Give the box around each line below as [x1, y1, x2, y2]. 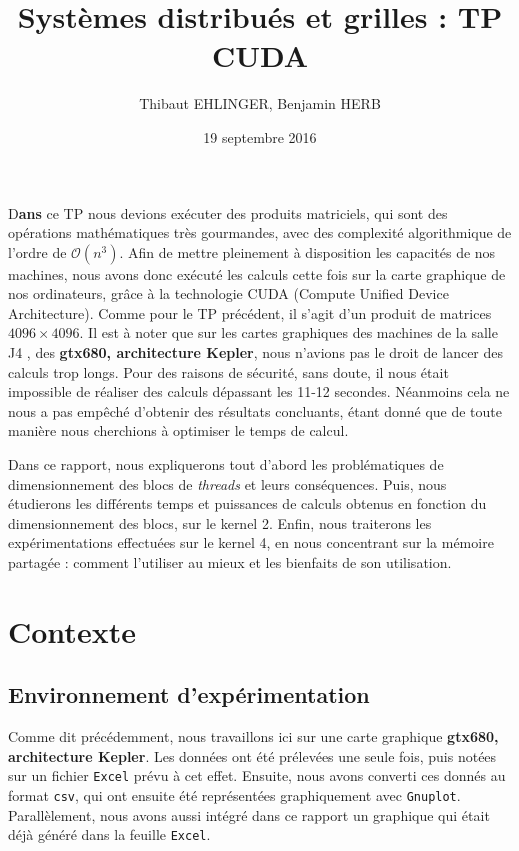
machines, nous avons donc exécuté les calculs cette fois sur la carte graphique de [8, 263, 506, 284]
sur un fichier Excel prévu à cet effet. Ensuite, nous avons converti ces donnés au [8, 765, 506, 786]
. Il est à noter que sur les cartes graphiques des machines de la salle [79, 322, 498, 343]
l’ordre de [8, 241, 67, 262]
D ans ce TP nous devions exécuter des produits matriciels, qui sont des [8, 202, 448, 223]
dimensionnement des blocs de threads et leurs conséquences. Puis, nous [8, 473, 447, 494]
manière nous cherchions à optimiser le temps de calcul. [8, 420, 349, 441]
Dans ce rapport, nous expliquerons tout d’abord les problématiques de [8, 454, 444, 475]
